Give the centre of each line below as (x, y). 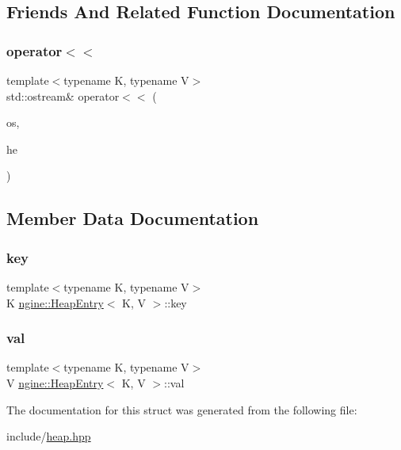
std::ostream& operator (63, 95)
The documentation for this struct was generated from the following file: (182, 409)
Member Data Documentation (133, 218)
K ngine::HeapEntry (55, 302)
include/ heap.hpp (49, 436)
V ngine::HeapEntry (55, 382)
